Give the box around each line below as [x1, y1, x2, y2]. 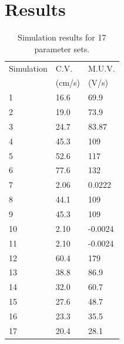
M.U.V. [88, 62, 115, 74]
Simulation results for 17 [18, 31, 106, 43]
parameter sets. [34, 42, 90, 55]
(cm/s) [55, 76, 81, 89]
